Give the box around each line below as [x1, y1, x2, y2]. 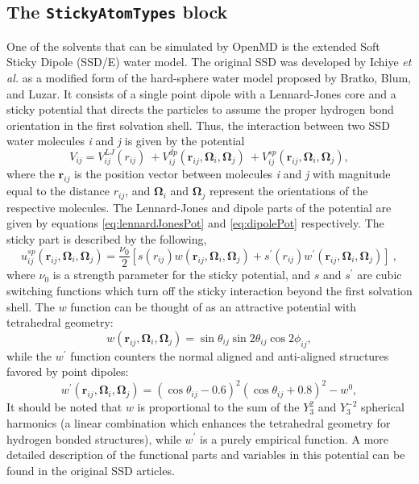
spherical [361, 398, 404, 415]
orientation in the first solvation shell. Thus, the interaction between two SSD [6, 116, 390, 133]
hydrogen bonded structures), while [6, 430, 181, 447]
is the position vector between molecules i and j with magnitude [74, 165, 391, 182]
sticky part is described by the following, [6, 230, 207, 247]
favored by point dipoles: [6, 363, 129, 380]
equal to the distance [6, 182, 110, 199]
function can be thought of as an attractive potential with [70, 298, 357, 315]
